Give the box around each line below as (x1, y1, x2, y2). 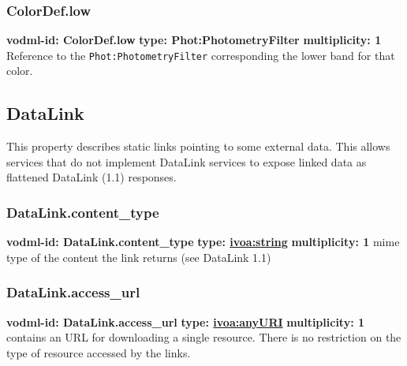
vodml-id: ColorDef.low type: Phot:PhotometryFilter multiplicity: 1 (6, 32, 382, 48)
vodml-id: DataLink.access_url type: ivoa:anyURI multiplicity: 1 (6, 313, 365, 330)
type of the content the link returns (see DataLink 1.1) (6, 248, 271, 265)
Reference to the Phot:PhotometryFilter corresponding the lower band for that (6, 47, 395, 63)
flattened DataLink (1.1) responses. (6, 169, 177, 185)
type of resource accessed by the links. (6, 344, 191, 360)
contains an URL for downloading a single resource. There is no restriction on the (6, 329, 401, 345)
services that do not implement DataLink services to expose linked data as (6, 153, 367, 170)
